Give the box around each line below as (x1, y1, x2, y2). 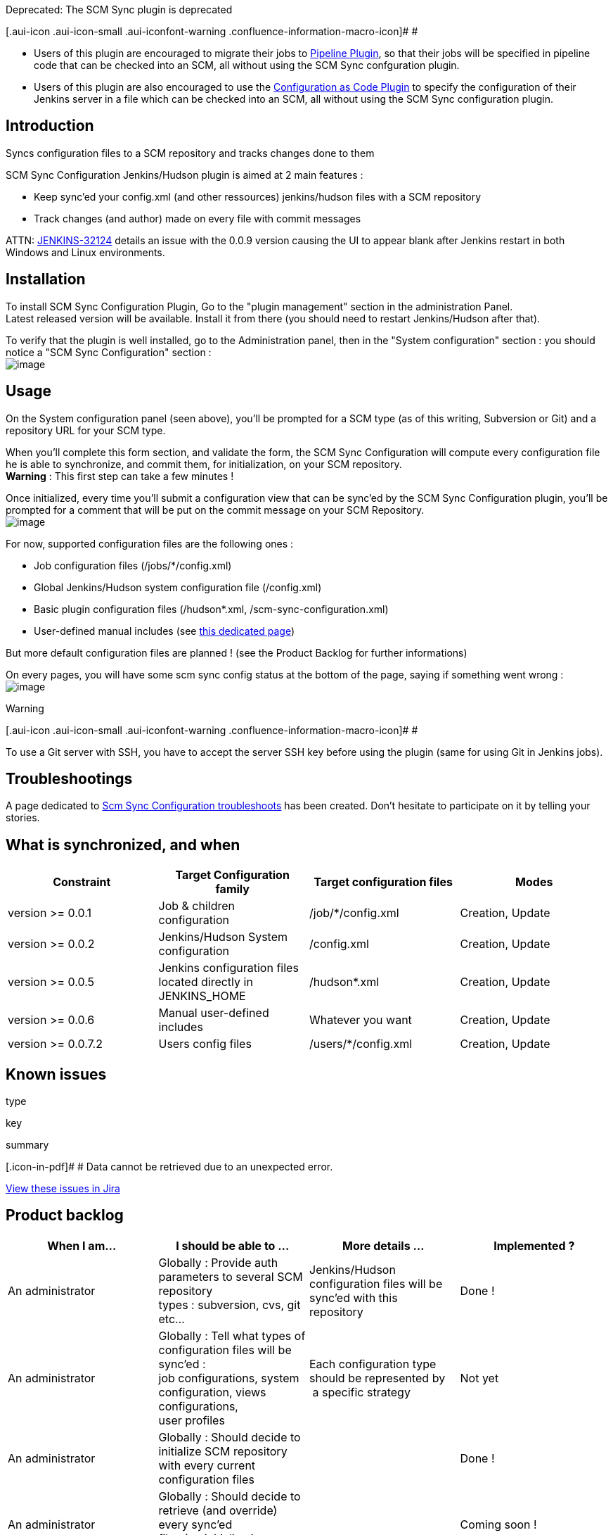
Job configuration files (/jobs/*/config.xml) (34, 559, 232, 571)
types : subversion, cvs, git (158, 1297, 301, 1312)
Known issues (6, 1065, 107, 1083)
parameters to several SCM (158, 1269, 303, 1284)
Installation (6, 270, 86, 289)
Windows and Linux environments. (6, 246, 165, 258)
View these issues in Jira (6, 1182, 120, 1195)
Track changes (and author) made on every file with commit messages (34, 212, 361, 225)
